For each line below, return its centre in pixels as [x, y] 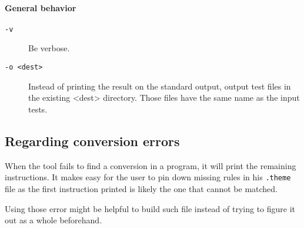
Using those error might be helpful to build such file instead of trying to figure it [150, 208]
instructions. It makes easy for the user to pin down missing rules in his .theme [148, 177]
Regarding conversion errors [92, 141]
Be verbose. [49, 48]
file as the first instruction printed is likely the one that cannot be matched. [141, 188]
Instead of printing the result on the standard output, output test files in [160, 86]
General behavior [41, 7]
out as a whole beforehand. [54, 220]
